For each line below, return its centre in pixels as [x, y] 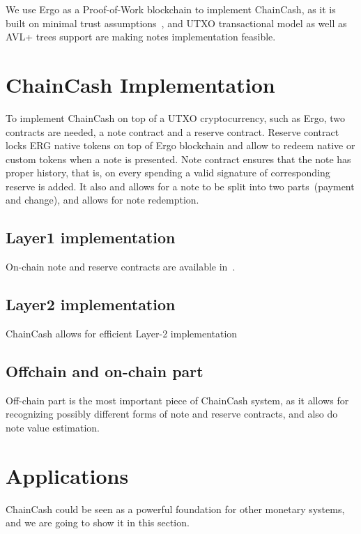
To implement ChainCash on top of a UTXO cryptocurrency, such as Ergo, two [176, 117]
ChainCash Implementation [140, 84]
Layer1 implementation [91, 237]
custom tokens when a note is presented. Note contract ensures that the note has [178, 159]
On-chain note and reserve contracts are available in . [121, 267]
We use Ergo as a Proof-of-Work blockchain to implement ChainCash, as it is [171, 9]
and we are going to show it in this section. [98, 522]
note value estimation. [53, 428]
